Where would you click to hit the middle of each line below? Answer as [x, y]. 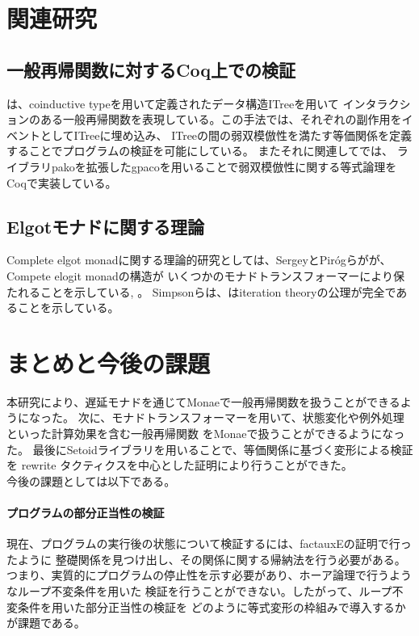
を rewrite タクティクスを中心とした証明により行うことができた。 [180, 465]
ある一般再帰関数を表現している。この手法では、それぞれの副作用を [221, 119]
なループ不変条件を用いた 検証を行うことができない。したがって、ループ [199, 590]
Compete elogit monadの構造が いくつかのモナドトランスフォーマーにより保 [205, 275]
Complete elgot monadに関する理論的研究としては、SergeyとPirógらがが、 [199, 260]
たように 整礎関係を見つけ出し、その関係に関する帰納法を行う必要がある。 [206, 559]
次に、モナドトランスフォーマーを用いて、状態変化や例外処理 [241, 417]
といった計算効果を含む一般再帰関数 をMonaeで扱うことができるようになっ [206, 434]
